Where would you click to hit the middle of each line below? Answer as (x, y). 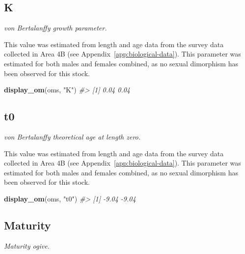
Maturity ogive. (27, 245)
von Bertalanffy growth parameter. (55, 28)
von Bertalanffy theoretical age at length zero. (72, 136)
